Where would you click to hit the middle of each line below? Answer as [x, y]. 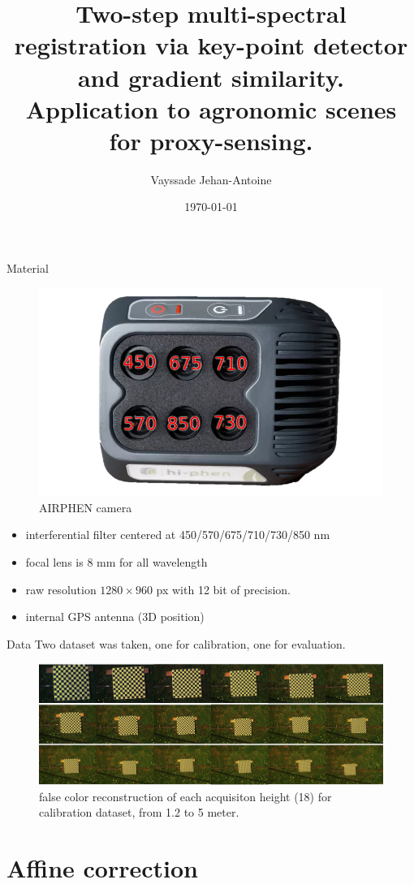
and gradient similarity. [211, 77]
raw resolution [61, 589]
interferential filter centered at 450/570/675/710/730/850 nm [178, 535]
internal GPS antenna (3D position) [115, 617]
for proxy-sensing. [211, 140]
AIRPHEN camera [86, 507]
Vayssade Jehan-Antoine [211, 179]
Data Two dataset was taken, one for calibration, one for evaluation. [176, 643]
